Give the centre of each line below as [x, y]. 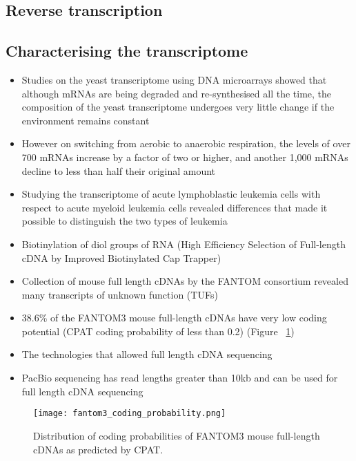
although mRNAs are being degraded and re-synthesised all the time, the [177, 93]
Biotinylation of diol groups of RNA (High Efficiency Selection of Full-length [184, 244]
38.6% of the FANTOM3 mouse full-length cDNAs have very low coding [174, 318]
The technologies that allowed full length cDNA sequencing [147, 354]
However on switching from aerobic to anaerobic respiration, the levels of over [186, 143]
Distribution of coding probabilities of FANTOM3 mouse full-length [177, 435]
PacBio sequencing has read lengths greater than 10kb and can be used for [180, 378]
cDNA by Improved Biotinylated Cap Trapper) [121, 257]
